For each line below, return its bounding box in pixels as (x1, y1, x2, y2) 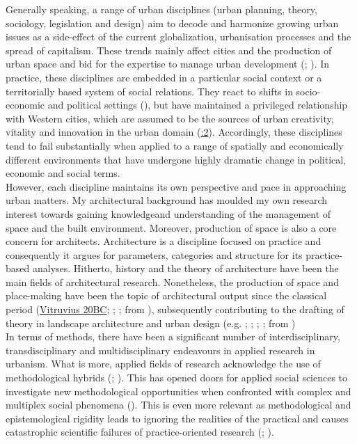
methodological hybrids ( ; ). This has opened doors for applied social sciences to (6, 370, 348, 385)
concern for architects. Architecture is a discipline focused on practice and (6, 234, 322, 248)
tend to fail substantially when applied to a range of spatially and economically (6, 138, 344, 152)
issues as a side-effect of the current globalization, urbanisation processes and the (6, 29, 351, 44)
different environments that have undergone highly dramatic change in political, (6, 152, 347, 166)
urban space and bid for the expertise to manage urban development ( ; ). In (6, 56, 330, 71)
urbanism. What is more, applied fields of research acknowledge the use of (6, 356, 321, 371)
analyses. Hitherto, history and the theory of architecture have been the (32, 261, 339, 276)
